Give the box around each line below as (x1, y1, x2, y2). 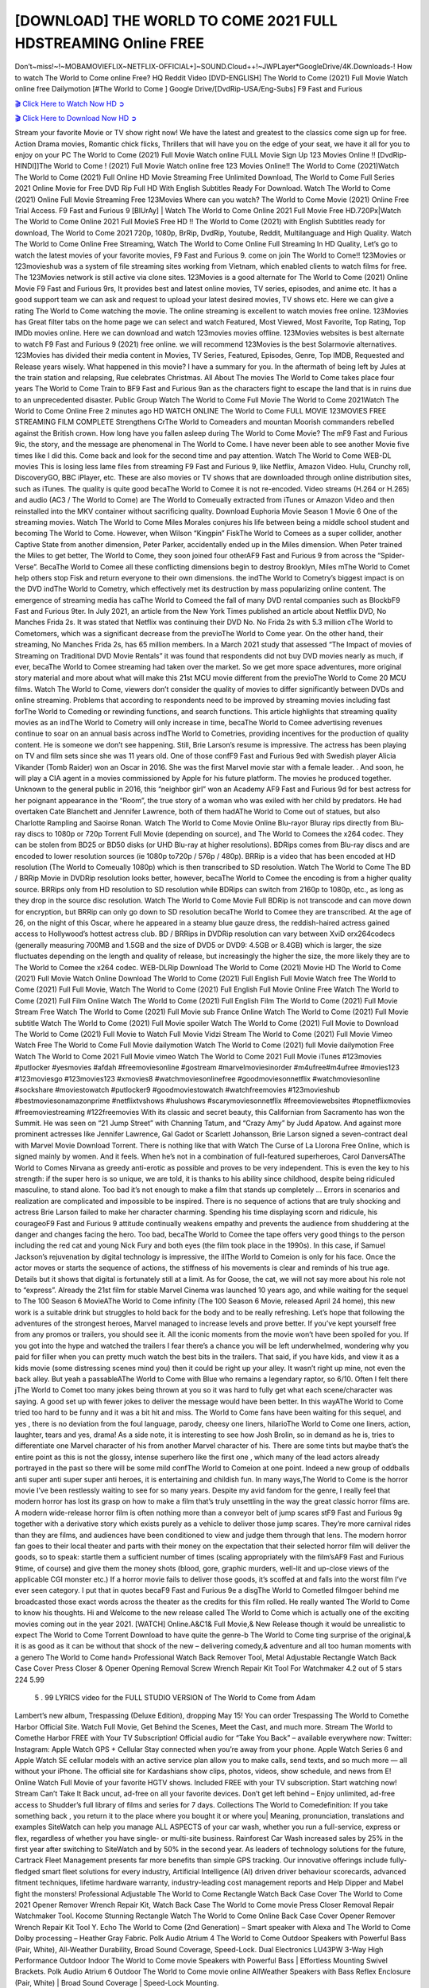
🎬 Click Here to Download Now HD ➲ (14, 113, 137, 122)
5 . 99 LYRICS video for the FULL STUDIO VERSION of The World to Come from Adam (34, 1692, 316, 1702)
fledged (14, 1866, 41, 1876)
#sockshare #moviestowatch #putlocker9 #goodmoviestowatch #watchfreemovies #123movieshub (14, 1085, 341, 1094)
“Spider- (377, 551, 405, 561)
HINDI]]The (14, 161, 52, 171)
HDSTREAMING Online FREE (14, 34, 204, 52)
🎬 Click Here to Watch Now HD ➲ (14, 99, 125, 108)
